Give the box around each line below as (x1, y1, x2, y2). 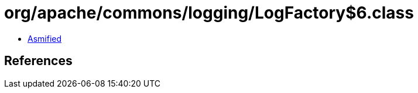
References (4, 53, 73, 69)
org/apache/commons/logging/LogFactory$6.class (4, 3, 414, 23)
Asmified (28, 33, 62, 44)
